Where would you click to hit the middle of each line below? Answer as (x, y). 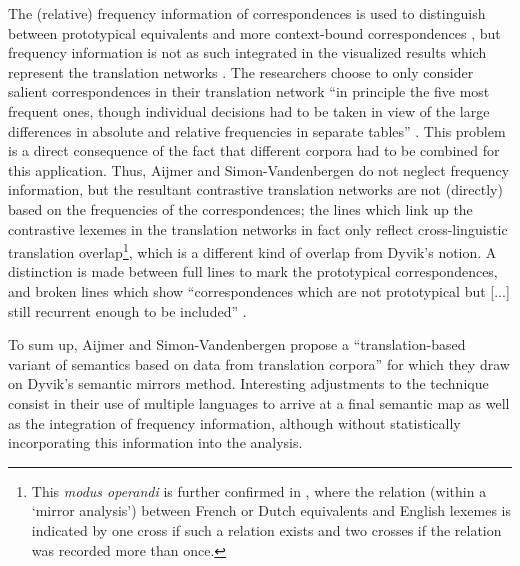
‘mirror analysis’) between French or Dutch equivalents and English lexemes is (271, 510)
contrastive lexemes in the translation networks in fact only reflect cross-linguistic (258, 228)
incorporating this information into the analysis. (155, 442)
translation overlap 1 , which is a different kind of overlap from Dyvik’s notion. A (252, 250)
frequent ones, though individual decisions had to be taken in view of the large (249, 110)
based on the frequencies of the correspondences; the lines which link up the (240, 208)
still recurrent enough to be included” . (127, 310)
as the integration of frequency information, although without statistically (234, 422)
